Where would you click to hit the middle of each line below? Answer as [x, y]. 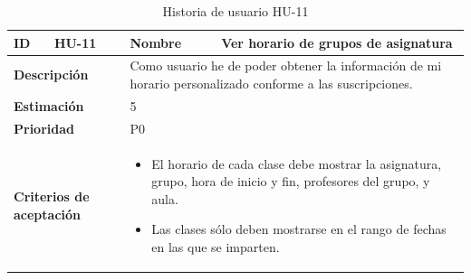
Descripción [51, 75]
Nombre [156, 42]
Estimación [49, 105]
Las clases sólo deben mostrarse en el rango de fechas [299, 229]
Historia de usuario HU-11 [235, 11]
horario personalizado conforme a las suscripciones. [271, 84]
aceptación [48, 214]
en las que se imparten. [216, 246]
